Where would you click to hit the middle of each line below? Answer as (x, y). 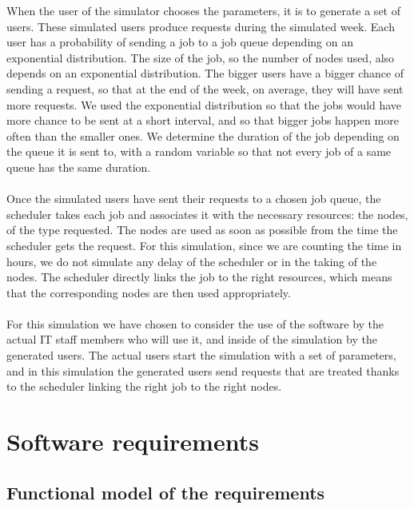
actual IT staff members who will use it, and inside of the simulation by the (192, 339)
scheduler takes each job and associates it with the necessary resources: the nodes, (207, 214)
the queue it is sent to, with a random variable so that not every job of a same (199, 151)
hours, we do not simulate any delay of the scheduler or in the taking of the (192, 261)
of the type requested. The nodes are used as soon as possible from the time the (202, 230)
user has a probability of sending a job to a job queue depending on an (180, 42)
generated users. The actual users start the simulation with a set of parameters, (201, 355)
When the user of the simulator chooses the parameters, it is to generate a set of (203, 10)
